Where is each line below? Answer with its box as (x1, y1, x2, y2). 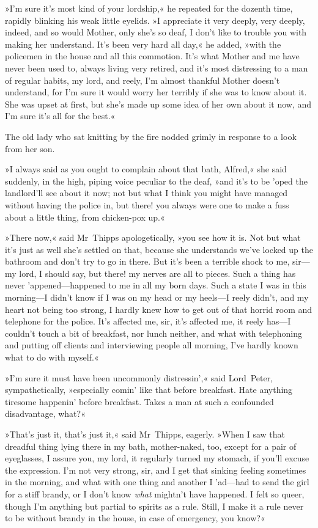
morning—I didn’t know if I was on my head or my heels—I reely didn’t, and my (5, 291, 309, 304)
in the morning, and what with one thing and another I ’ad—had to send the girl (5, 475, 309, 488)
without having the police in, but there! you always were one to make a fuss (5, 198, 289, 211)
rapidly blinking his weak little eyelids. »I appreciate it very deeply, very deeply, (5, 13, 305, 26)
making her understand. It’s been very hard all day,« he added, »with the (5, 37, 281, 50)
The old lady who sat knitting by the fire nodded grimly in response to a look (5, 130, 297, 142)
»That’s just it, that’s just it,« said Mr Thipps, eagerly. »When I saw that (5, 428, 285, 440)
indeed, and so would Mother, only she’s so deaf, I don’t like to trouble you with (5, 26, 307, 38)
